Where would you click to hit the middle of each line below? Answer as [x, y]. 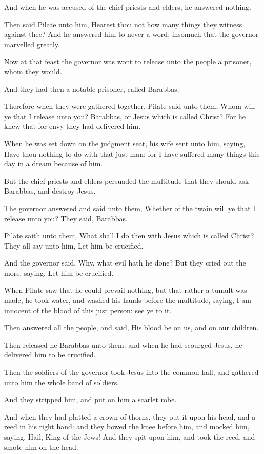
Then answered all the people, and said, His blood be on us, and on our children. [131, 327]
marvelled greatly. [32, 44]
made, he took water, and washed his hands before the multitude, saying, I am [128, 300]
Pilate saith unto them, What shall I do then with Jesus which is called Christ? [129, 235]
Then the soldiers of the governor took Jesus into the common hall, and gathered [131, 372]
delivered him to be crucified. [50, 355]
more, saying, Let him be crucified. [59, 272]
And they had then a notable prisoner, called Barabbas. [92, 89]
